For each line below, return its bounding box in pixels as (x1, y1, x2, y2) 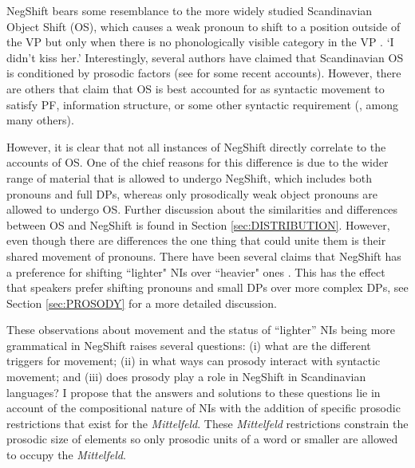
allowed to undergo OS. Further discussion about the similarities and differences (6, 201, 398, 218)
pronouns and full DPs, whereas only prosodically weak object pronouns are (6, 185, 377, 202)
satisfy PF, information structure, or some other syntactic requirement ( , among (6, 96, 399, 112)
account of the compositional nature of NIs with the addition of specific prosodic (6, 399, 401, 416)
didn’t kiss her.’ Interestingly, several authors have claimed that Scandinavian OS (6, 49, 404, 65)
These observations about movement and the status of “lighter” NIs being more (6, 321, 396, 338)
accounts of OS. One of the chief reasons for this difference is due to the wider (6, 154, 389, 171)
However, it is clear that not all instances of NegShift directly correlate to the (6, 138, 386, 155)
